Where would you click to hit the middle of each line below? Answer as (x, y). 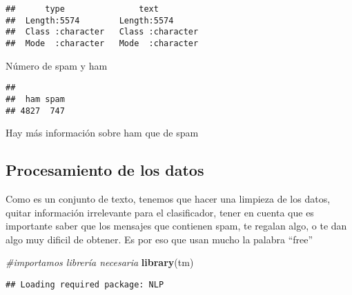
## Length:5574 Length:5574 (90, 20)
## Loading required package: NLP (85, 284)
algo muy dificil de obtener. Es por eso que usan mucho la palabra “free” (159, 239)
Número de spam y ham (57, 65)
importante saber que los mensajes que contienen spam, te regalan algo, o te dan (176, 226)
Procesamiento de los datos (105, 170)
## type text (82, 9)
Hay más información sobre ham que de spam (102, 133)
